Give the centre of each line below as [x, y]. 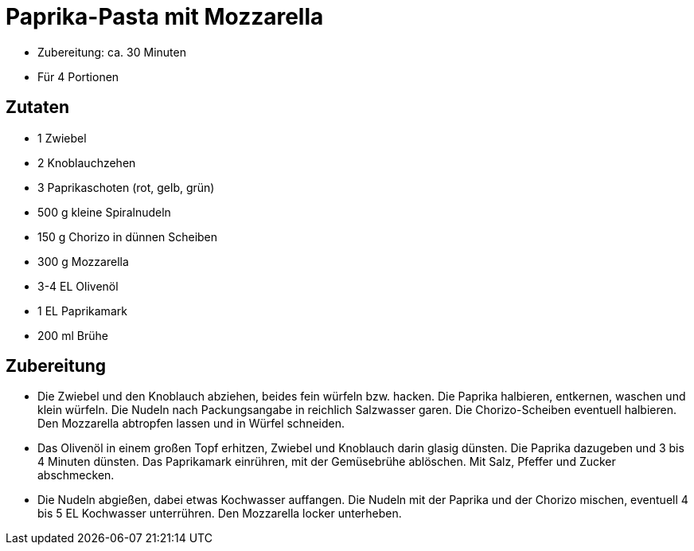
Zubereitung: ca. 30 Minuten [112, 52]
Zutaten [38, 107]
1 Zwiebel [62, 138]
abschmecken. [76, 475]
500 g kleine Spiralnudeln [104, 212]
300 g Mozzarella [83, 261]
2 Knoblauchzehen [87, 162]
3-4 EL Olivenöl [78, 286]
